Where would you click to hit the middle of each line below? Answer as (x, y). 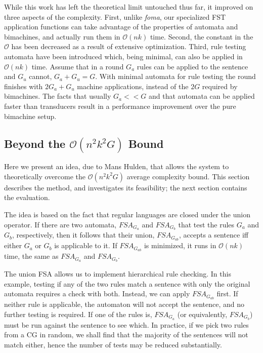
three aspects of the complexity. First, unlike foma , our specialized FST (115, 16)
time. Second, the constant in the (202, 36)
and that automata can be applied (202, 96)
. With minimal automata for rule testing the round (176, 76)
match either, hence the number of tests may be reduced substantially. (113, 344)
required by (220, 86)
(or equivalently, (202, 314)
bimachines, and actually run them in (62, 36)
